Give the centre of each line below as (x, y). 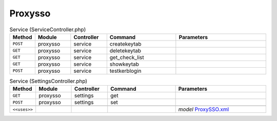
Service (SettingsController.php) (48, 81)
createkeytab (125, 44)
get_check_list (127, 57)
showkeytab (124, 64)
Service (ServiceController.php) (48, 29)
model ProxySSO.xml (204, 109)
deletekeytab (125, 50)
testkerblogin (125, 71)
